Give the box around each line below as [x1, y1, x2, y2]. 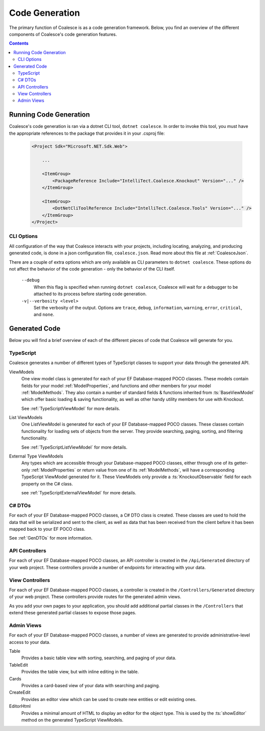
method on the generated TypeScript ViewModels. [21, 717, 124, 723]
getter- [234, 460, 248, 466]
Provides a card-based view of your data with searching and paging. [21, 683, 160, 688]
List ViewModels [9, 415, 43, 421]
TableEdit [9, 662, 28, 668]
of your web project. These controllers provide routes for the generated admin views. [9, 594, 182, 600]
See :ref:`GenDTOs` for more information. [9, 535, 93, 541]
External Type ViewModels [9, 453, 63, 459]
